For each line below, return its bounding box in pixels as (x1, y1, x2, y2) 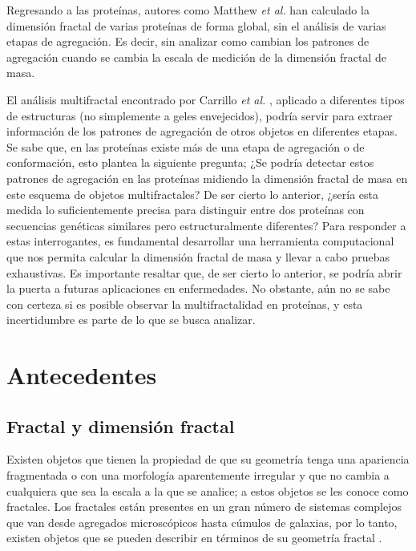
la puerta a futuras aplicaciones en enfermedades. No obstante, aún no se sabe (6, 280, 390, 297)
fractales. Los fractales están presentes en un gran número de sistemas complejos (6, 498, 402, 515)
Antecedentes (6, 359, 157, 391)
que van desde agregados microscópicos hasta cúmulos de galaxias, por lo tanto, (6, 513, 398, 530)
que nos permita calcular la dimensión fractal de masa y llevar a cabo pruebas (6, 248, 390, 265)
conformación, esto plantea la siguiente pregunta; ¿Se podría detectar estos (6, 154, 374, 171)
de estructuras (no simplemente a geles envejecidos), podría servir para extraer (6, 107, 393, 124)
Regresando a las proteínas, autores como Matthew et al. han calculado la (6, 2, 370, 18)
